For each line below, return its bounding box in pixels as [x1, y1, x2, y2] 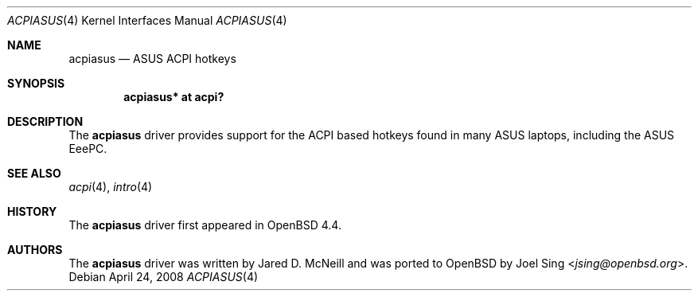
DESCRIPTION [7, 115, 84, 128]
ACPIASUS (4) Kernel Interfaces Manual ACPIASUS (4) [7, 14, 287, 27]
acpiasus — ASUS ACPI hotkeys [68, 52, 236, 65]
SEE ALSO [7, 166, 61, 180]
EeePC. [68, 142, 107, 155]
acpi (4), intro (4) [68, 180, 153, 193]
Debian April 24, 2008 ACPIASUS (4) [68, 270, 259, 283]
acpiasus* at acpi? [123, 90, 224, 104]
